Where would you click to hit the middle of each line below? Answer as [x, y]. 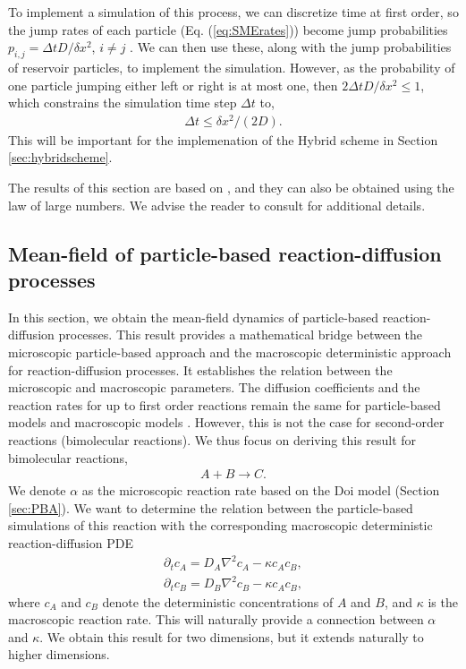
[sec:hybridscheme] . [60, 157]
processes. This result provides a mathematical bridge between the [241, 334]
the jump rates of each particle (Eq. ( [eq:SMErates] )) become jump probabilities [228, 29]
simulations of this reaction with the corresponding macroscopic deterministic [220, 525]
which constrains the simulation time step [123, 103]
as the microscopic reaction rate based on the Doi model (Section [261, 490]
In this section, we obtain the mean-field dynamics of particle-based [194, 317]
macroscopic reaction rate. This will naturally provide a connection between [216, 619]
